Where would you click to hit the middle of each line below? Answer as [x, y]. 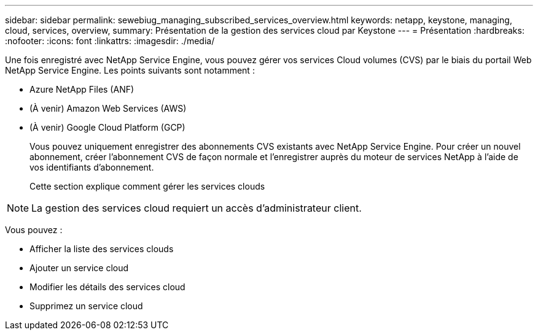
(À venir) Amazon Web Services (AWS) [108, 108]
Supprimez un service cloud [86, 306]
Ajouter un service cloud [79, 268]
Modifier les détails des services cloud [107, 287]
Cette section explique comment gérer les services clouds [147, 186]
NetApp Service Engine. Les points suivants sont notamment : [130, 70]
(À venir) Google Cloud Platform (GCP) [107, 127]
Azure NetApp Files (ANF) [82, 89]
